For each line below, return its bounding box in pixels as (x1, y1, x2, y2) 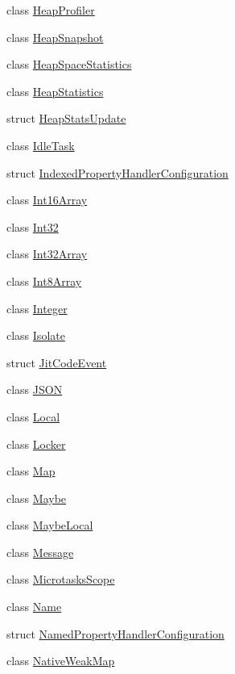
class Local (6, 408, 60, 425)
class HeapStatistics (6, 82, 104, 99)
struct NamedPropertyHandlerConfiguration (6, 625, 225, 642)
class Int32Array (6, 245, 88, 262)
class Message (6, 543, 74, 560)
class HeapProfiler (6, 2, 95, 18)
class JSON (6, 381, 63, 398)
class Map (6, 463, 56, 479)
